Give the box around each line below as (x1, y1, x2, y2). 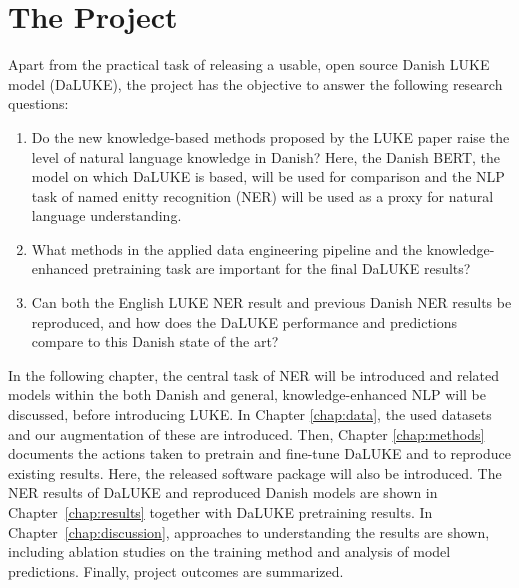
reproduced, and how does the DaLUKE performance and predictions (31, 311, 458, 332)
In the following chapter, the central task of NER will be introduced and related (8, 364, 500, 385)
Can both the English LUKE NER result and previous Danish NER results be (31, 292, 512, 313)
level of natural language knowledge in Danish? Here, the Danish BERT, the (31, 146, 501, 167)
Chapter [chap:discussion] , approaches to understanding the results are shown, (8, 521, 490, 542)
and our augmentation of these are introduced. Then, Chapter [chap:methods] (8, 423, 485, 444)
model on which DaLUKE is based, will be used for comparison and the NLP (31, 166, 505, 187)
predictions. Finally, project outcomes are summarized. (8, 560, 344, 581)
